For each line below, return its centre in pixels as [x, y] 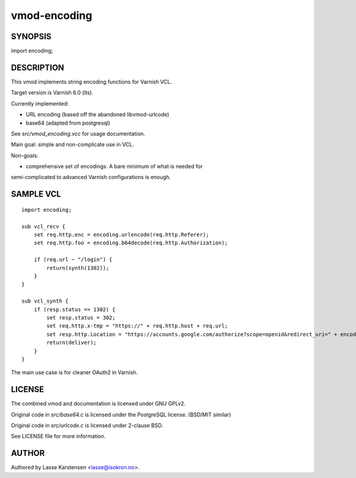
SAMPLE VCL [36, 194]
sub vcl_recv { [44, 226]
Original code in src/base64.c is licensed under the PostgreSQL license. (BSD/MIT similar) [121, 415]
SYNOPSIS [31, 36]
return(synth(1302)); [78, 268]
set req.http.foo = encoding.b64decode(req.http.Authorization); [131, 243]
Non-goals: [25, 155]
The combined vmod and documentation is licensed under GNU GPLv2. [98, 404]
